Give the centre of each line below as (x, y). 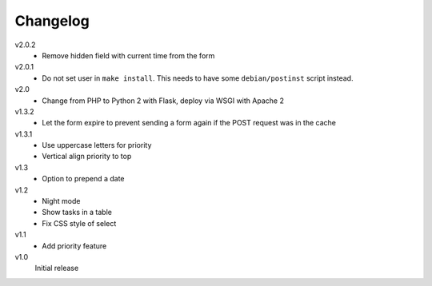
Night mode (61, 201)
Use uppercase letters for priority (97, 145)
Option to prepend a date (83, 179)
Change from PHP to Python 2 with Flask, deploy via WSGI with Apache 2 (163, 101)
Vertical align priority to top (87, 157)
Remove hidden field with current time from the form (128, 55)
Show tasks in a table (77, 213)
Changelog (52, 21)
